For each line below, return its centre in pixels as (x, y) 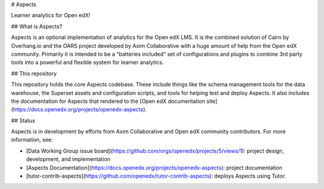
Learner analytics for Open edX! (51, 16)
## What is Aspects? (37, 26)
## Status (23, 120)
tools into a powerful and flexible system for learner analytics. (88, 62)
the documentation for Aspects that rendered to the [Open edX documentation (108, 101)
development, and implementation (68, 159)
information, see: (32, 140)
